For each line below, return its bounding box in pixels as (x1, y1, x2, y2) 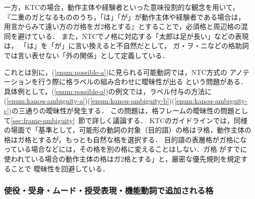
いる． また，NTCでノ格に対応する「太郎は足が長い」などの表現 (38, 31, 249, 41)
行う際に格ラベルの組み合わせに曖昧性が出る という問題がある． (38, 76, 248, 87)
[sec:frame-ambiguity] (11, 115, 75, 125)
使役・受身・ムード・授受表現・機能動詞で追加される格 (4, 184, 214, 197)
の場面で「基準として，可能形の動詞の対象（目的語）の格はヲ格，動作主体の (4, 125, 252, 135)
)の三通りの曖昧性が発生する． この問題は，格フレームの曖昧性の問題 (9, 105, 234, 115)
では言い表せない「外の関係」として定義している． (4, 50, 169, 60)
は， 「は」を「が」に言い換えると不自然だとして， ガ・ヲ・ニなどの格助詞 (4, 40, 249, 51)
